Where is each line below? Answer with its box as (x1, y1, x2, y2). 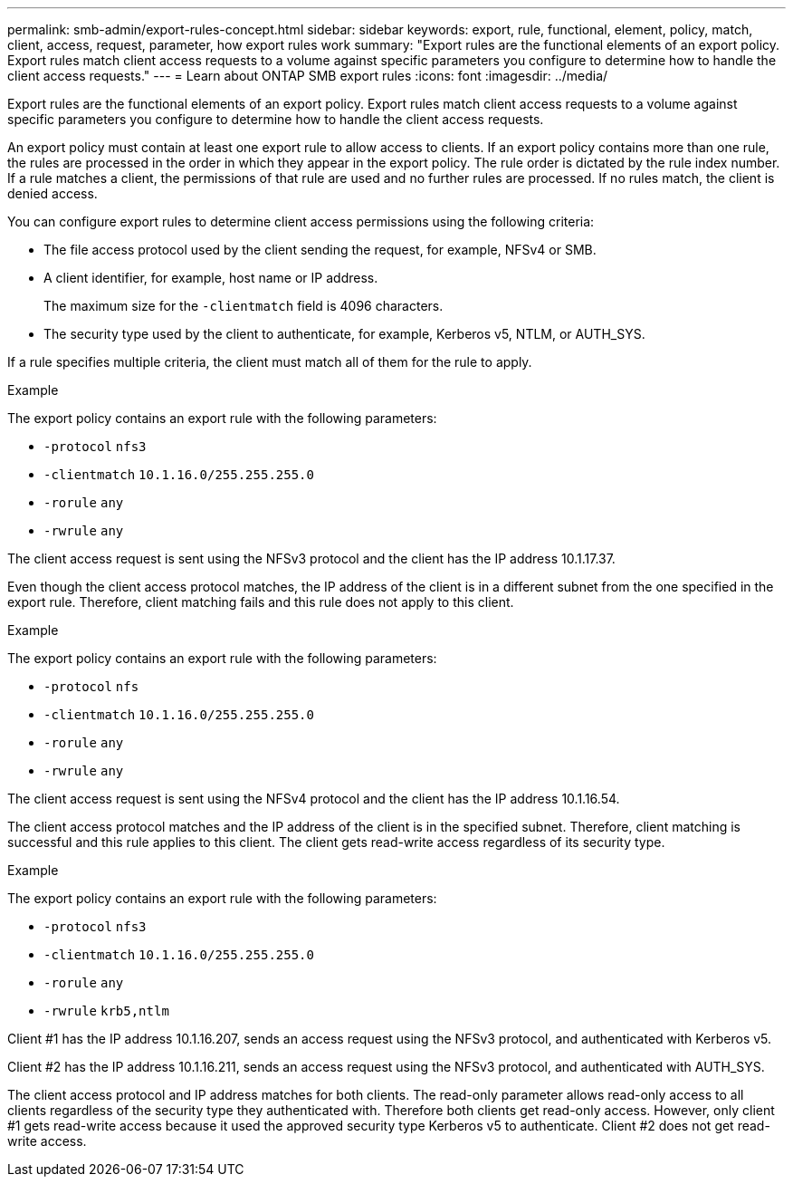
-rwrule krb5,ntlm (43, 1004, 169, 1018)
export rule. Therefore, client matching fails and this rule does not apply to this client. (7, 594, 514, 610)
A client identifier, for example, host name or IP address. (43, 270, 378, 285)
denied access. (7, 186, 98, 201)
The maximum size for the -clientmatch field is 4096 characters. (43, 298, 444, 313)
